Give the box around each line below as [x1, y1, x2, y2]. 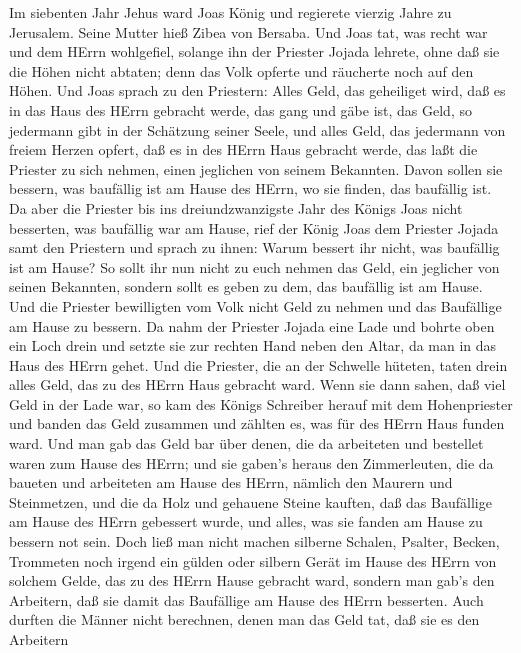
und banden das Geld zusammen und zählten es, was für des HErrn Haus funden [9, 413, 505, 434]
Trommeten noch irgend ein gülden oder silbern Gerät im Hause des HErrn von [9, 550, 497, 571]
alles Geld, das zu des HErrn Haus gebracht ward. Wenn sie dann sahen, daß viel [9, 374, 506, 395]
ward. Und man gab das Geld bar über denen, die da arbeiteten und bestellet [9, 433, 484, 454]
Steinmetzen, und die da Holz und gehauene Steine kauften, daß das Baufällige [9, 491, 492, 512]
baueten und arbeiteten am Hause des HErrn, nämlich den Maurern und [9, 472, 453, 493]
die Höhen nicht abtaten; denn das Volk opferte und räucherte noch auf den [9, 60, 474, 81]
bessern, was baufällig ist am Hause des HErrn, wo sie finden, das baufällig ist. [9, 178, 492, 199]
